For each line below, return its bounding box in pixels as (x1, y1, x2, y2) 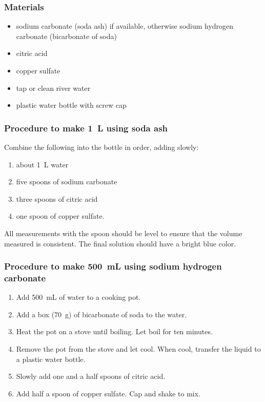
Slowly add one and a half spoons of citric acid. (16, 371, 166, 381)
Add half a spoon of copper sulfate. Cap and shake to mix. (16, 388, 201, 398)
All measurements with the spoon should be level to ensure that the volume (4, 227, 242, 238)
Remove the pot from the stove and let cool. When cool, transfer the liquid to (16, 343, 261, 354)
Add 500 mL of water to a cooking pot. (16, 292, 141, 302)
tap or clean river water (16, 82, 91, 93)
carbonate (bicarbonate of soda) (16, 30, 117, 41)
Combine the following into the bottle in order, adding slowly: (4, 142, 199, 152)
